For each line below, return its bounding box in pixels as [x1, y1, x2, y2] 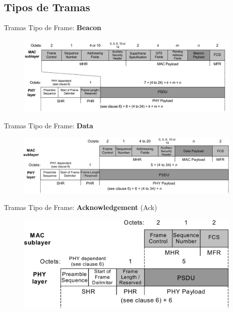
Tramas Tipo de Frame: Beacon [4, 22, 101, 33]
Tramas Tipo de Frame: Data [4, 121, 93, 131]
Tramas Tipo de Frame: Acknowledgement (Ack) [4, 202, 157, 212]
